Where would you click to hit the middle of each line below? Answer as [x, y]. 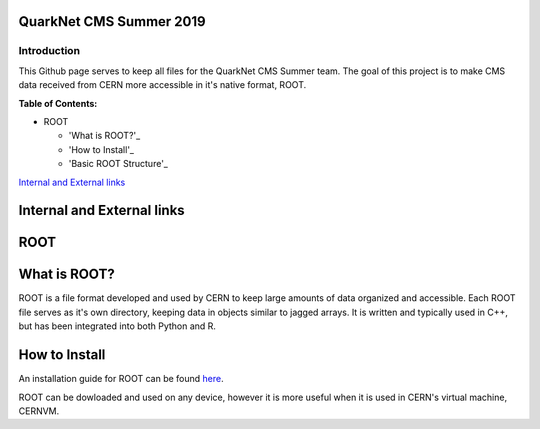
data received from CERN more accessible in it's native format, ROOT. [162, 85]
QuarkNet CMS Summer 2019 [112, 21]
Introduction [49, 51]
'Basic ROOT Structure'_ [118, 164]
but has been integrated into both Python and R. [117, 326]
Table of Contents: [58, 103]
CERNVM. [39, 411]
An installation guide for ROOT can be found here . [121, 379]
